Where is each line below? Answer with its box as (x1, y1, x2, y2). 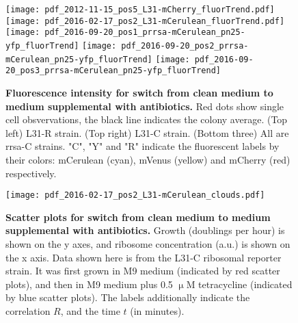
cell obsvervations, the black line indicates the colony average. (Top (5, 112, 288, 127)
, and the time (60, 303, 120, 318)
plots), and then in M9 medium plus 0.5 (5, 276, 173, 291)
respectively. (5, 166, 57, 180)
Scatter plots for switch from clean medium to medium (5, 209, 271, 224)
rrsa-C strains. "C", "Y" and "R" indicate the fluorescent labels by (5, 139, 280, 153)
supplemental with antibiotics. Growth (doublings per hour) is (5, 223, 285, 237)
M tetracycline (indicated (186, 276, 293, 291)
